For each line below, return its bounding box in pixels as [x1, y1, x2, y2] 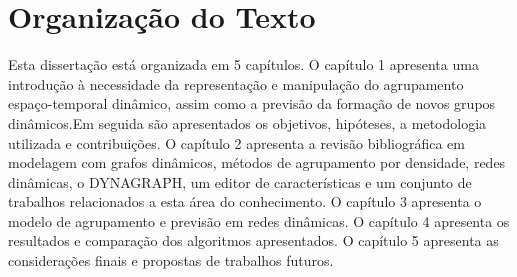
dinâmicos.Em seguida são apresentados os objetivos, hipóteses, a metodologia [8, 112, 487, 133]
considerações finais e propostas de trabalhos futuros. [8, 250, 334, 271]
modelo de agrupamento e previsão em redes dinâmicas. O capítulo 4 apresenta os [8, 210, 510, 231]
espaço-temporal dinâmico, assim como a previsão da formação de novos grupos [8, 93, 496, 114]
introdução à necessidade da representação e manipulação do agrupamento [8, 73, 464, 94]
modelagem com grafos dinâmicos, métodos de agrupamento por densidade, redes [8, 152, 506, 173]
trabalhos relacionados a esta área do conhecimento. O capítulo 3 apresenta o [8, 191, 482, 212]
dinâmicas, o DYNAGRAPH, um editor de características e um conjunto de [8, 171, 472, 192]
